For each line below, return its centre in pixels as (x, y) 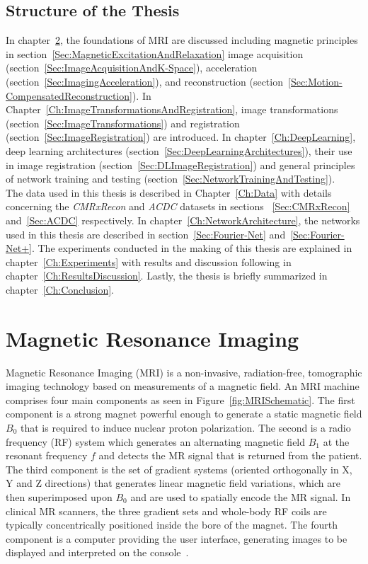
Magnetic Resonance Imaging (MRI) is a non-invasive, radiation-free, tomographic (184, 372)
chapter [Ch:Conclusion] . (60, 289)
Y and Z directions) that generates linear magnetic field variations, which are (173, 483)
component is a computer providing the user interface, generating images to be (177, 538)
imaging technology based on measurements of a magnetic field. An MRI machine (183, 386)
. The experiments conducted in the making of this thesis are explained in (192, 248)
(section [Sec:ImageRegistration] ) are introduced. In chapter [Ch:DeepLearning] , (181, 137)
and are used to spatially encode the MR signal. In (241, 496)
